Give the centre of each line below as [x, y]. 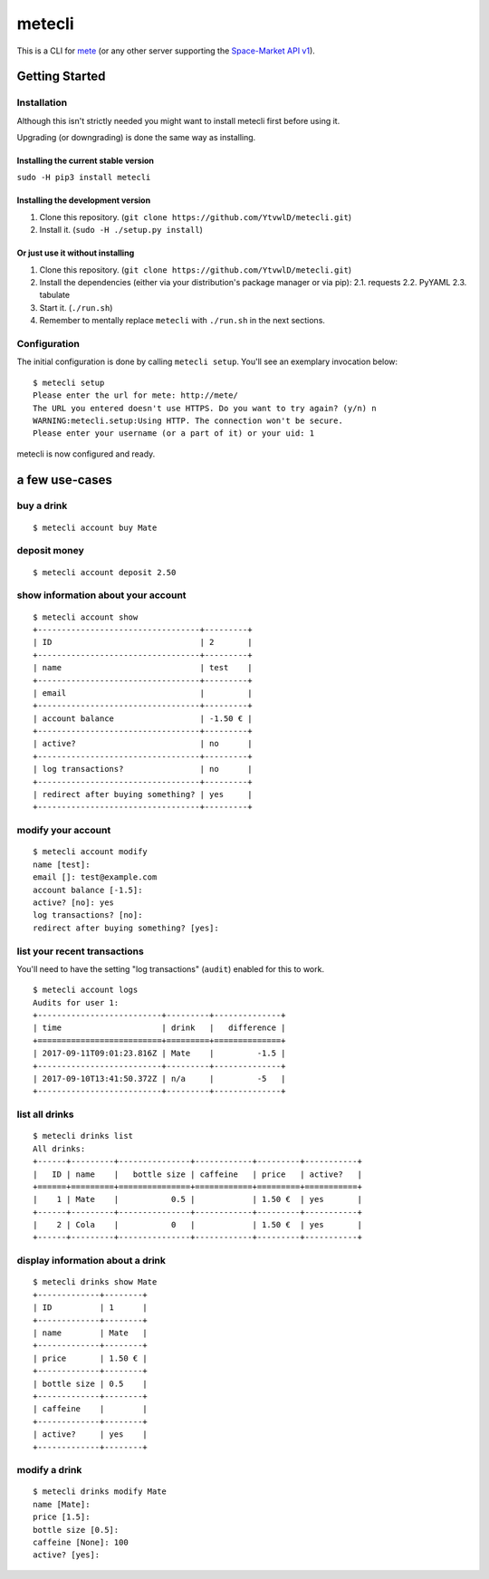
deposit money [51, 551]
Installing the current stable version [85, 161]
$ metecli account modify [91, 852]
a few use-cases [65, 480]
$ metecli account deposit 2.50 [105, 572]
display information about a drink [91, 1261]
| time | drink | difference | [159, 1028]
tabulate [55, 295]
